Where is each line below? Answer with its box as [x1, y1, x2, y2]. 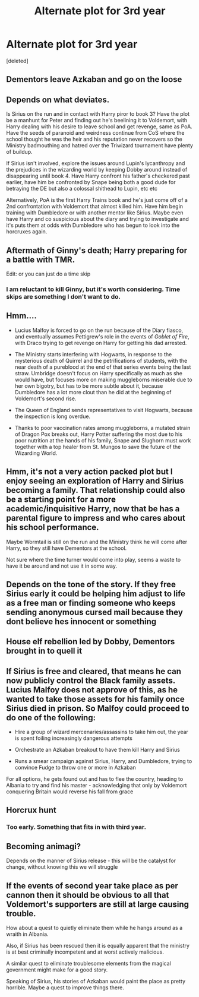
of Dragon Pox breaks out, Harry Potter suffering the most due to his [14, 431, 183, 438]
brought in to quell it [6, 646, 82, 656]
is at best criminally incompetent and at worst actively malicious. [6, 948, 165, 955]
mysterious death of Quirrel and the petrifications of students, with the [14, 357, 188, 364]
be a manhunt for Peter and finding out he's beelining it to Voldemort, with [6, 117, 188, 124]
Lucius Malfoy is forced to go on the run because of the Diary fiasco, [14, 327, 184, 334]
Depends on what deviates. [6, 94, 110, 105]
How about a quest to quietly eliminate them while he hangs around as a [6, 925, 183, 932]
